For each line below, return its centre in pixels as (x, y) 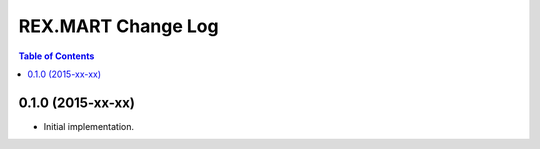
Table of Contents (56, 56)
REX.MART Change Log (118, 26)
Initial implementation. (89, 126)
